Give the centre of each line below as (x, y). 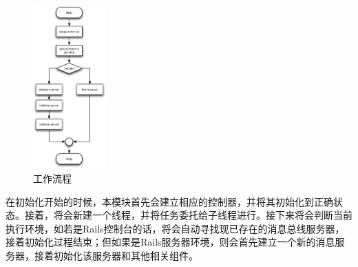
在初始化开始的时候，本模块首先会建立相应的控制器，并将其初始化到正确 (169, 201)
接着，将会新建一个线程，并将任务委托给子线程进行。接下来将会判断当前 (188, 215)
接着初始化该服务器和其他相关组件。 (116, 256)
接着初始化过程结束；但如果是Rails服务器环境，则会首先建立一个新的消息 (170, 242)
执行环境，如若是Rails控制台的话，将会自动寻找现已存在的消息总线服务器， (175, 228)
